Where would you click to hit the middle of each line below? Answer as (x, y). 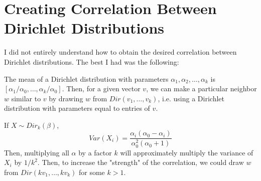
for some (92, 172)
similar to (26, 98)
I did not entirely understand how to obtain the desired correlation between (120, 52)
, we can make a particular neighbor (202, 88)
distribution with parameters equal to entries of (77, 108)
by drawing (66, 98)
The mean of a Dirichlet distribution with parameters (86, 78)
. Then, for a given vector (101, 88)
